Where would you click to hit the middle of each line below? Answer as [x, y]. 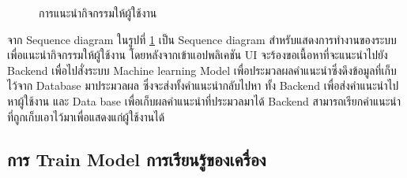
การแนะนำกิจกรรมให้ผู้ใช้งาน [98, 13]
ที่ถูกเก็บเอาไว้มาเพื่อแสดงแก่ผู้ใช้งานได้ [86, 116]
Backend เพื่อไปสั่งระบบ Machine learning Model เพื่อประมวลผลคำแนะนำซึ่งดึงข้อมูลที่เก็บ [202, 70]
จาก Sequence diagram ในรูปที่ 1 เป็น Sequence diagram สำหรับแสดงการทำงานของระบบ [202, 39]
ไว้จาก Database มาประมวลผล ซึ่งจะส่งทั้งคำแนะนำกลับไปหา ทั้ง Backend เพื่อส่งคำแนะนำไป [203, 85]
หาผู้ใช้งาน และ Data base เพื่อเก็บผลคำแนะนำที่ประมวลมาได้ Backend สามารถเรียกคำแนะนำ [204, 100]
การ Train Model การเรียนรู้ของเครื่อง [137, 159]
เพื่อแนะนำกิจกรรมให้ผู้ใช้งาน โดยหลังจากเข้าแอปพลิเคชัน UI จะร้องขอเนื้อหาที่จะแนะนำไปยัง [198, 55]
